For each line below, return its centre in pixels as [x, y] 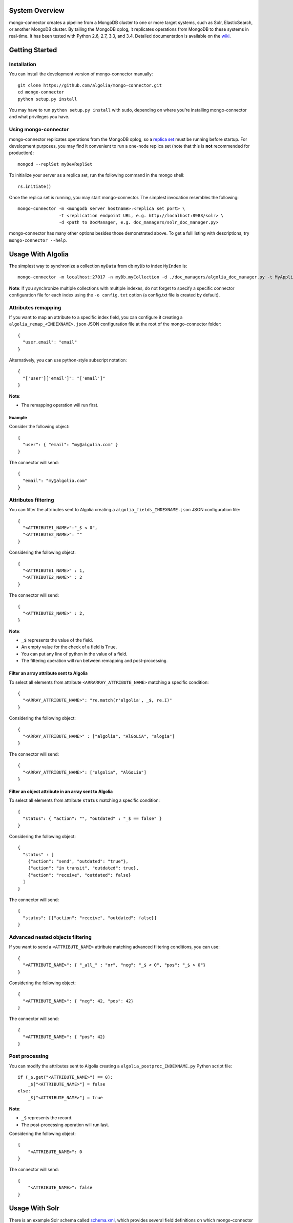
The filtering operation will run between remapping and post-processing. [94, 661]
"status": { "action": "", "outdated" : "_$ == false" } [92, 819]
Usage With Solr [34, 1208]
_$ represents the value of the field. [57, 640]
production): [21, 153]
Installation [23, 65]
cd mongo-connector [41, 92]
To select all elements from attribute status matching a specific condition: [84, 800]
